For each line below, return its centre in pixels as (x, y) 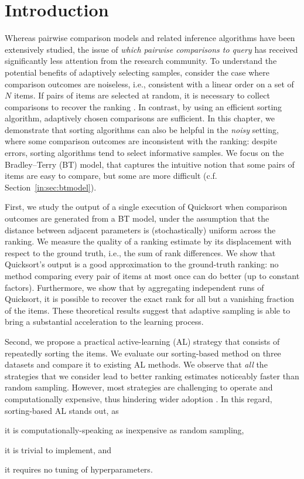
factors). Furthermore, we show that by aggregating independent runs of (134, 287)
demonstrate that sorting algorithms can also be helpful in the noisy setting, (142, 129)
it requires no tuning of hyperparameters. (79, 469)
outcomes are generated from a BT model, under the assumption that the (137, 218)
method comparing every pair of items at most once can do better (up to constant (152, 276)
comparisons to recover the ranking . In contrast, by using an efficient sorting (144, 106)
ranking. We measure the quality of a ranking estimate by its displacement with (148, 241)
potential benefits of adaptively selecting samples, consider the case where (137, 72)
